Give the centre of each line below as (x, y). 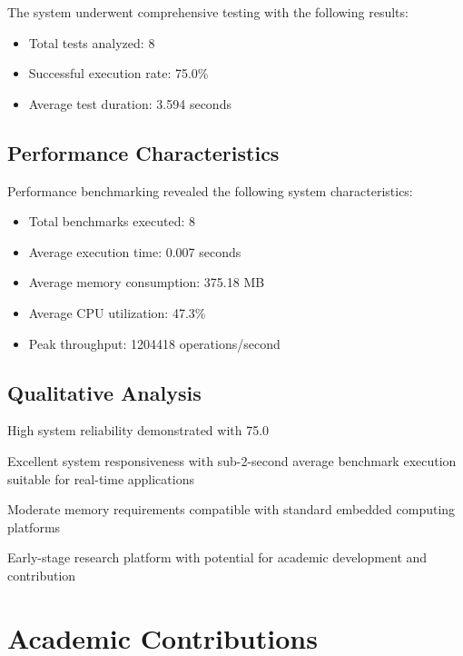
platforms (34, 527)
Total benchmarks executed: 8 (112, 221)
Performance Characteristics (143, 152)
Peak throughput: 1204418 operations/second (154, 343)
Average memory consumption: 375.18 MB (147, 282)
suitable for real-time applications (101, 478)
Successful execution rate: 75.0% (118, 73)
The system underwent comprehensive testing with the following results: (208, 12)
